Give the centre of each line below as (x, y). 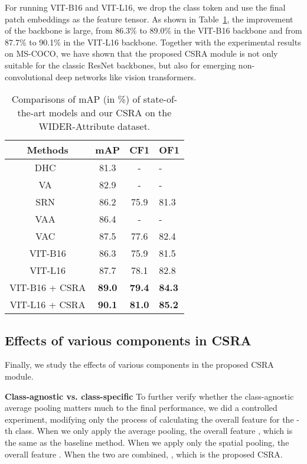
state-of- (160, 99)
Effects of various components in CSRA (128, 340)
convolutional (29, 76)
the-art (32, 113)
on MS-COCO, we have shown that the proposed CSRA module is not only (141, 53)
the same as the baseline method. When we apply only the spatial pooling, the (147, 442)
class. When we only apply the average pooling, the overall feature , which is (154, 431)
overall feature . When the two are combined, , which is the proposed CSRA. (144, 454)
